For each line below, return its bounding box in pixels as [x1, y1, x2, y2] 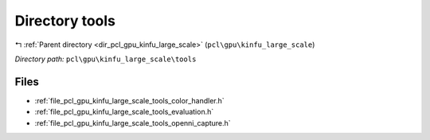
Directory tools [14, 12, 115, 29]
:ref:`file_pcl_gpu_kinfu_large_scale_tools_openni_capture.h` [34, 118, 231, 127]
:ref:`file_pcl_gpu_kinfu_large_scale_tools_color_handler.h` [34, 95, 225, 105]
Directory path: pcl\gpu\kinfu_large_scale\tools [14, 54, 197, 64]
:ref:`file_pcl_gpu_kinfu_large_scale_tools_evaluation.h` [34, 107, 214, 117]
